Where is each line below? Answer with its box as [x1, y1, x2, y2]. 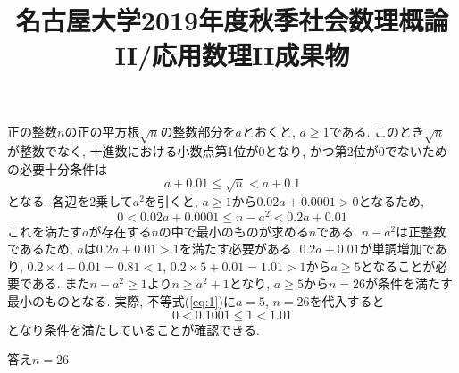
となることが [360, 256, 436, 275]
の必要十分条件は [7, 159, 107, 178]
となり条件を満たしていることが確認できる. [7, 319, 260, 338]
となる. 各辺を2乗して [7, 191, 133, 210]
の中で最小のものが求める [158, 221, 309, 240]
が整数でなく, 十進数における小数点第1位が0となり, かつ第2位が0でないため [7, 142, 447, 161]
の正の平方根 [64, 121, 140, 140]
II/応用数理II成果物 [114, 37, 350, 73]
